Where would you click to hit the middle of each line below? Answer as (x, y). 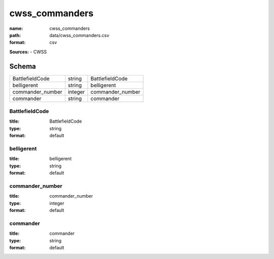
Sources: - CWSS (28, 52)
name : (16, 28)
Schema (23, 66)
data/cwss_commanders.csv (79, 35)
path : (15, 35)
